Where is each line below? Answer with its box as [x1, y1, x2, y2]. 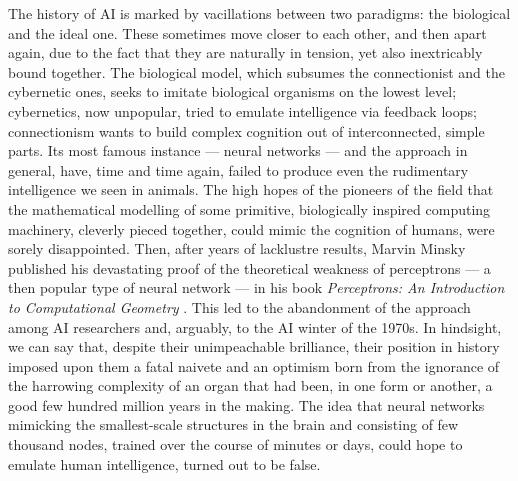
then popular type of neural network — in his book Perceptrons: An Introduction [8, 277, 505, 298]
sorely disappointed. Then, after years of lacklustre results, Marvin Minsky [8, 238, 466, 259]
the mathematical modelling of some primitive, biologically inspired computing [8, 198, 491, 219]
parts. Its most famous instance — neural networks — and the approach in [8, 140, 468, 161]
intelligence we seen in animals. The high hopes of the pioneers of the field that [8, 179, 494, 200]
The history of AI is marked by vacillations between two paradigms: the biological [8, 3, 511, 23]
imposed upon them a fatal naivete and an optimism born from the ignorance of [8, 355, 500, 376]
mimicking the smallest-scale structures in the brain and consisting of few [8, 414, 459, 435]
